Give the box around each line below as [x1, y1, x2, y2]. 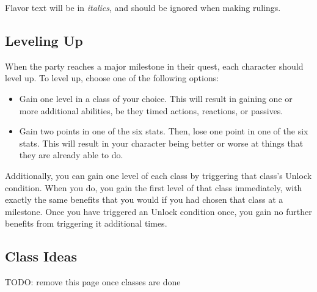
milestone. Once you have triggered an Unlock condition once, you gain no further [5, 205, 312, 217]
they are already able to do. [19, 148, 123, 161]
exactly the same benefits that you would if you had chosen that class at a [5, 193, 283, 206]
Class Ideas [5, 247, 77, 266]
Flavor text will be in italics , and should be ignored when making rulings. [5, 1, 281, 13]
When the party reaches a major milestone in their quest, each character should [5, 59, 304, 72]
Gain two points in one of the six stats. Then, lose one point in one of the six [19, 125, 308, 137]
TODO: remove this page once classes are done [5, 276, 181, 288]
